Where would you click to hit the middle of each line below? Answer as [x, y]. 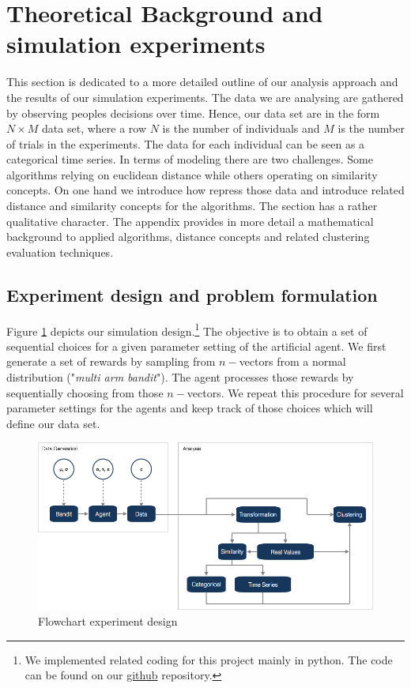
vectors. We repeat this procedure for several [295, 392]
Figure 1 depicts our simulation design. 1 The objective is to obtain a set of [187, 329]
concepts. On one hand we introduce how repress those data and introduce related [205, 190]
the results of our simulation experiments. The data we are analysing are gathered [205, 97]
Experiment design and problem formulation [192, 294]
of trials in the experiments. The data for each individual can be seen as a [186, 143]
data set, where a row [94, 128]
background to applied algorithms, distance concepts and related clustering [188, 237]
